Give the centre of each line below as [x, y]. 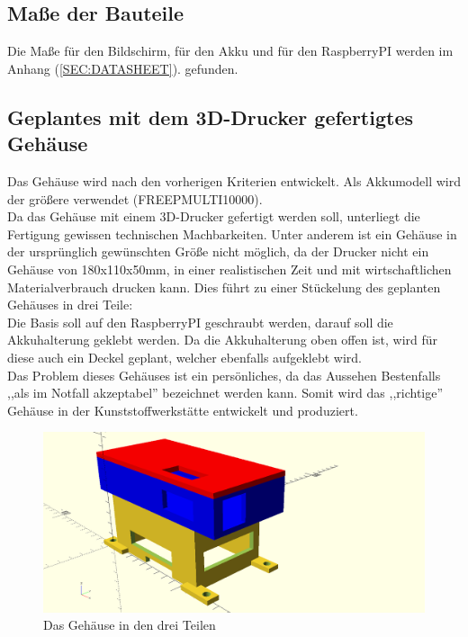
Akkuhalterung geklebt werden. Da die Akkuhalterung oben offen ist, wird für [223, 340]
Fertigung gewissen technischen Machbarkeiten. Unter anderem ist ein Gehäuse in [232, 233]
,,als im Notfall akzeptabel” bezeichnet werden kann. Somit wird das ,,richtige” [225, 393]
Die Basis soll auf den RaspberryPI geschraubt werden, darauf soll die [200, 322]
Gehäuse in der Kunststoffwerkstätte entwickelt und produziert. [183, 410]
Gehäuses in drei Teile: [70, 305]
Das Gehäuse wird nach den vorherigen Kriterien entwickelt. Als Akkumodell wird [234, 180]
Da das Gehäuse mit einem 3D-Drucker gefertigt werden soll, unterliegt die [214, 216]
